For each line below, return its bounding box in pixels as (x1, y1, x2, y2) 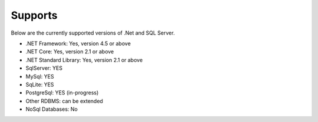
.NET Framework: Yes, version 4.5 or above (25, 40, 131, 47)
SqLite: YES (25, 81, 54, 88)
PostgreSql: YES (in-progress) (25, 89, 99, 96)
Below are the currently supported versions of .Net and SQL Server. (11, 29, 175, 36)
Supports (11, 9, 58, 22)
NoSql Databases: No (25, 106, 78, 113)
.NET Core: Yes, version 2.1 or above (25, 48, 114, 55)
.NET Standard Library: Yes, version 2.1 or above (25, 56, 143, 63)
